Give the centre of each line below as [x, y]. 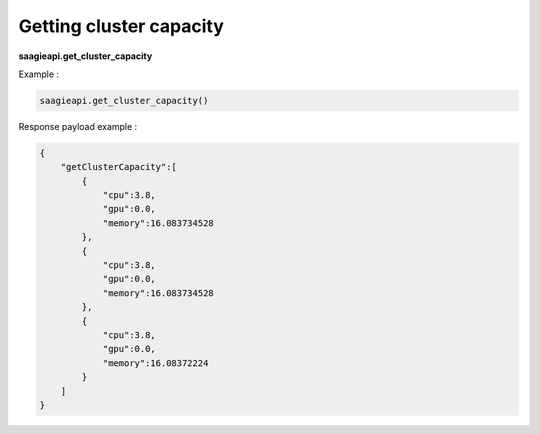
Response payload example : [78, 126]
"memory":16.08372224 [155, 363]
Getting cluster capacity [121, 26]
